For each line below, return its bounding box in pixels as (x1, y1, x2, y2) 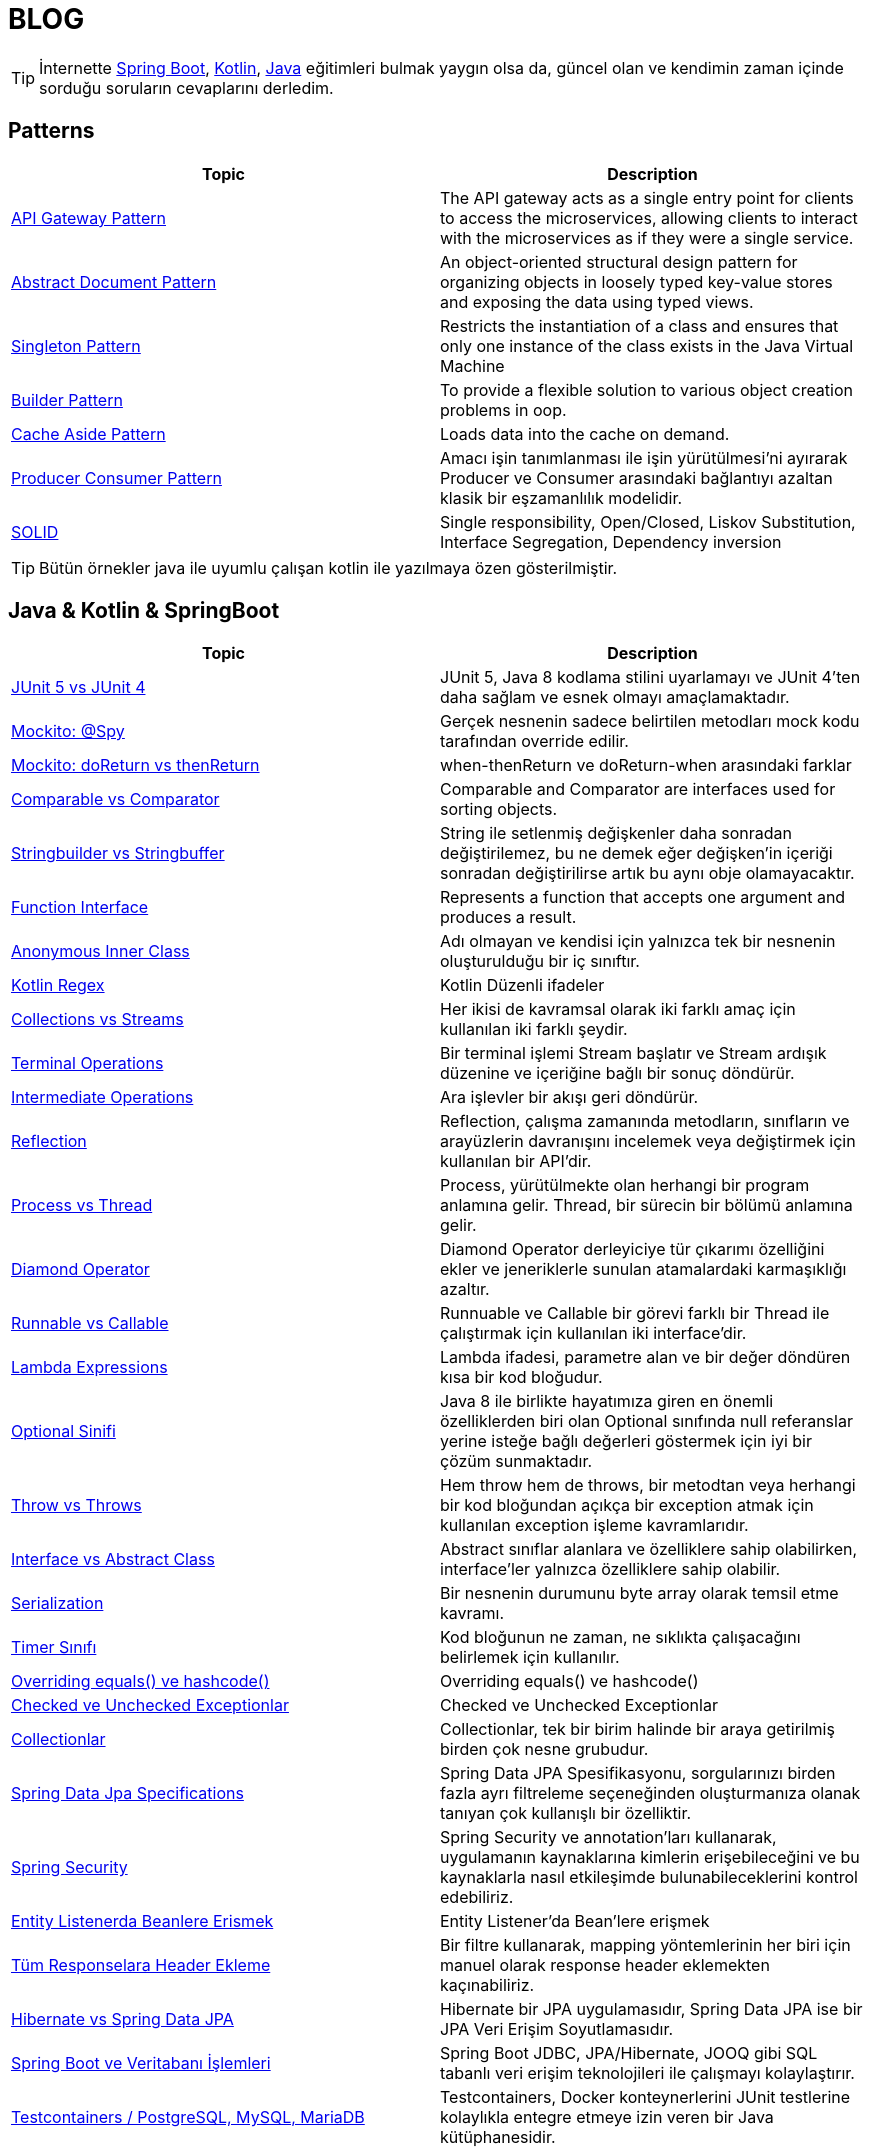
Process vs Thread (11, 1195, 153, 1216)
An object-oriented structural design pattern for (440, 251, 798, 272)
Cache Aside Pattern (11, 423, 166, 444)
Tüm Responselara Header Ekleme (11, 1955, 271, 1976)
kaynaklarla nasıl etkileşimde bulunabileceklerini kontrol (440, 1867, 858, 1888)
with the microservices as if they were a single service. (440, 227, 854, 248)
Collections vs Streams (11, 1009, 184, 1030)
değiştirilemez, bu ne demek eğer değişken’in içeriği (440, 843, 833, 864)
